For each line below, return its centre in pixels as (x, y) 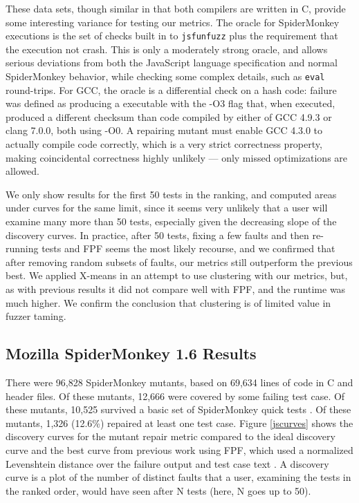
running (22, 248)
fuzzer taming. (36, 316)
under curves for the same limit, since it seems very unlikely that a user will (167, 208)
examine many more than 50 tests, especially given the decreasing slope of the (171, 221)
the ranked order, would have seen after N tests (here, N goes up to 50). (158, 490)
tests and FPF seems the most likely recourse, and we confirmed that (188, 248)
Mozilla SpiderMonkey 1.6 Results (131, 353)
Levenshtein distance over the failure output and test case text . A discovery (167, 463)
